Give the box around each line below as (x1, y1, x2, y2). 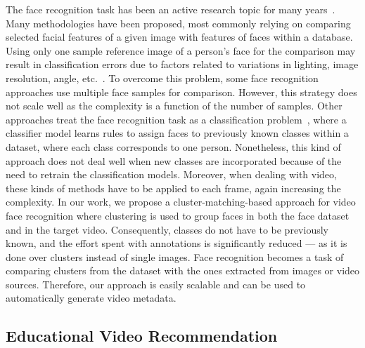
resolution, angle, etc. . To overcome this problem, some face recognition (6, 70, 319, 85)
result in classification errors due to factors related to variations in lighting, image (6, 57, 359, 72)
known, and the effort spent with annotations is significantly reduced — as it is (6, 236, 347, 250)
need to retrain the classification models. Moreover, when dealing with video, (6, 167, 337, 182)
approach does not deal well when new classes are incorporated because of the (6, 153, 342, 168)
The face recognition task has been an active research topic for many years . (6, 2, 335, 16)
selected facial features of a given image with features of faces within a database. (6, 29, 353, 44)
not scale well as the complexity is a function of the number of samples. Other (6, 98, 342, 113)
